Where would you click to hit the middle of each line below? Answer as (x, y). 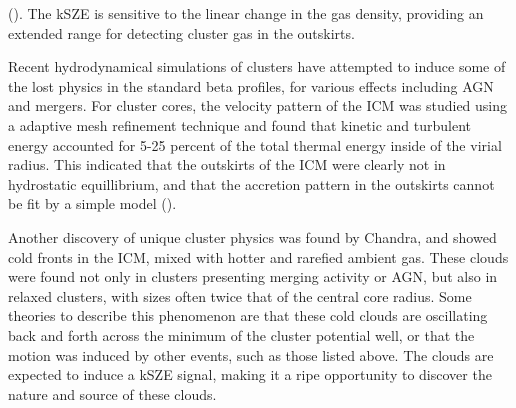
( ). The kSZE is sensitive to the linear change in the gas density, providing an (246, 13)
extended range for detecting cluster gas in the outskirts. (181, 32)
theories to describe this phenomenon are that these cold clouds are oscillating (248, 315)
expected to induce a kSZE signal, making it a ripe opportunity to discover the (250, 374)
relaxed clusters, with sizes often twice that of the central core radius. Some (240, 295)
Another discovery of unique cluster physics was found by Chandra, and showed (252, 236)
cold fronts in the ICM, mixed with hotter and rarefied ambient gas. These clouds (258, 256)
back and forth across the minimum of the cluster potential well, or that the (241, 334)
